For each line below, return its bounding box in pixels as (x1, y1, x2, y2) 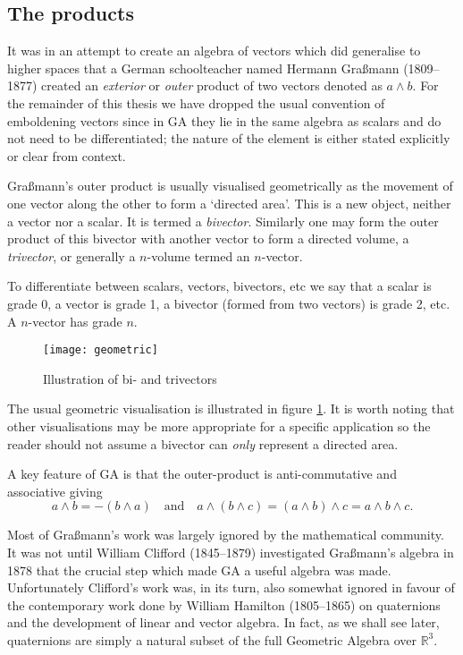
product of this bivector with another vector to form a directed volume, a (7, 229, 409, 248)
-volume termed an (147, 246, 250, 265)
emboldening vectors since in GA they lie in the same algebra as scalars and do (7, 111, 442, 130)
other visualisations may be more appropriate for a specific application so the (7, 416, 431, 435)
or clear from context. (7, 146, 126, 165)
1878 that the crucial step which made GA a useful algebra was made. (7, 560, 391, 579)
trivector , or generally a (7, 246, 136, 265)
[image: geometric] (43, 344, 158, 357)
